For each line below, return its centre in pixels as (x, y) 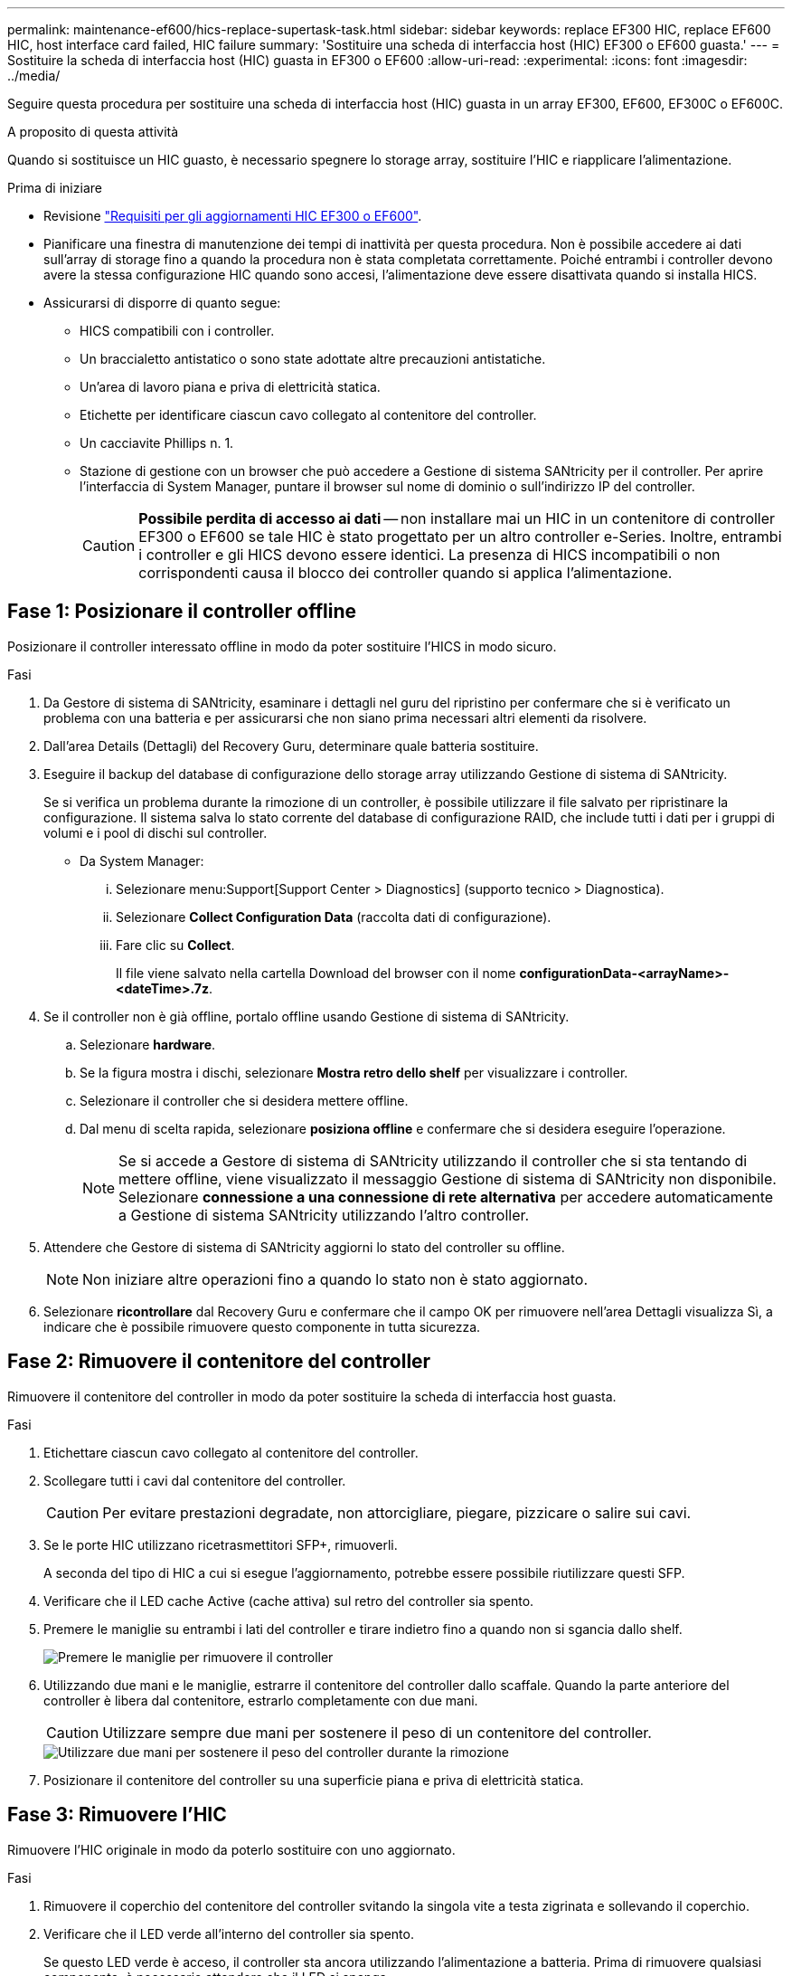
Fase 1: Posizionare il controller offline (182, 612)
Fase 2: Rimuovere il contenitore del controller (219, 1362)
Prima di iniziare (55, 188)
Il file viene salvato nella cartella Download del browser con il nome (316, 973)
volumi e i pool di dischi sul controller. (156, 832)
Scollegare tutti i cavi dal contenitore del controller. (195, 1480)
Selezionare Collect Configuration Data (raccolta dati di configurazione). (334, 917)
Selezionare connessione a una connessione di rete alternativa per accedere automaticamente (446, 1197)
